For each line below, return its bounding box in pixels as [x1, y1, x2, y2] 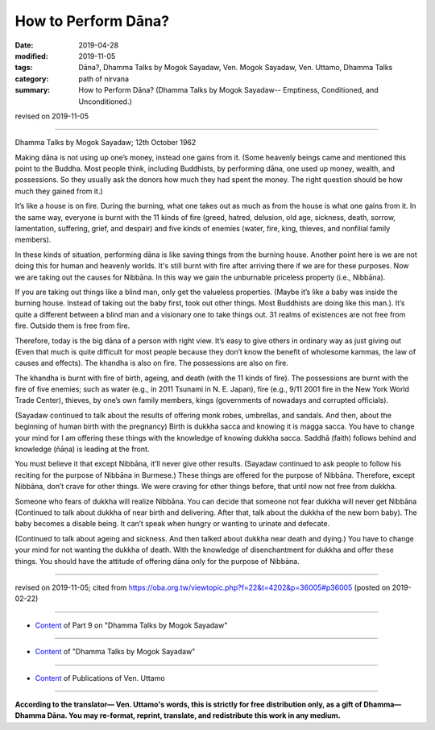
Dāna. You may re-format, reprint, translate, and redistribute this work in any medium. [47, 711, 342, 720]
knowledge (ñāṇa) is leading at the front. [14, 444, 150, 454]
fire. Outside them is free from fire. [14, 321, 130, 330]
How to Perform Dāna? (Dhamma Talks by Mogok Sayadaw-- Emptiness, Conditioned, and [78, 85, 379, 95]
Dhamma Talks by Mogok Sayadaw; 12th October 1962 [14, 138, 197, 147]
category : [14, 73, 49, 84]
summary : [14, 85, 51, 95]
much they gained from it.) [14, 186, 104, 196]
